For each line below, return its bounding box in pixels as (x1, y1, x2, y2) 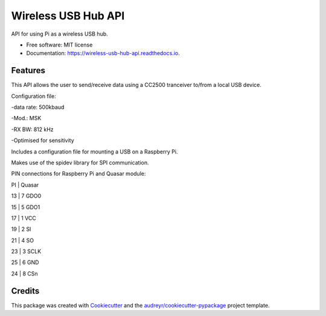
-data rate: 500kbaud (11, 103, 65, 111)
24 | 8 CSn (11, 269, 38, 277)
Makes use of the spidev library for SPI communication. (11, 159, 149, 166)
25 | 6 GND (11, 259, 39, 266)
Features (11, 65, 45, 76)
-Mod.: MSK (11, 115, 42, 122)
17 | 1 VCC (11, 214, 36, 222)
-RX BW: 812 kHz (11, 126, 54, 133)
